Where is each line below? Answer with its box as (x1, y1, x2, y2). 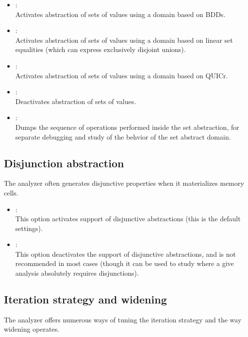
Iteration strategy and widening (4, 292, 167, 307)
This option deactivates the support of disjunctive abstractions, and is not (15, 248, 236, 259)
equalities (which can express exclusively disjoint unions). (15, 44, 186, 54)
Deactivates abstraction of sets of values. (15, 96, 136, 106)
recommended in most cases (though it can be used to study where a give (15, 258, 234, 268)
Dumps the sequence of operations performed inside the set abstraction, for (15, 122, 239, 132)
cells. (4, 187, 18, 197)
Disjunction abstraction (4, 155, 124, 170)
